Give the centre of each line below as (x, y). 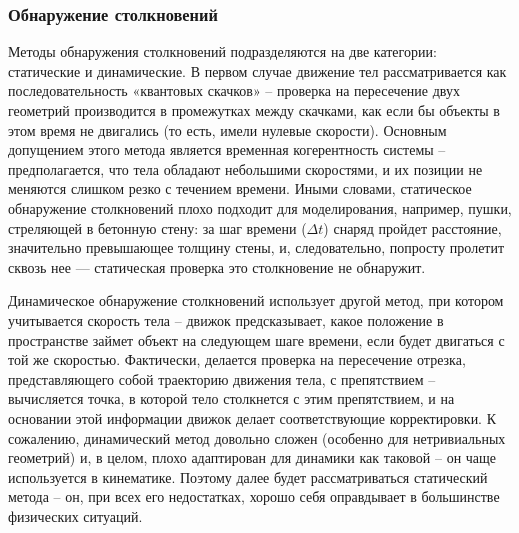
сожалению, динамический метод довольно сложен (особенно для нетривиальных (257, 437)
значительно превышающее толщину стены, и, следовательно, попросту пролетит (256, 247)
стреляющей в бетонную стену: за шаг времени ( (157, 227)
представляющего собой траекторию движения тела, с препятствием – (222, 378)
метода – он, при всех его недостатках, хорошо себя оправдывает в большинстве (254, 496)
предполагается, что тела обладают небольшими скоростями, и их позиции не (245, 168)
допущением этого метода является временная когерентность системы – (227, 149)
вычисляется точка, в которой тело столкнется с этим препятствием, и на (231, 398)
